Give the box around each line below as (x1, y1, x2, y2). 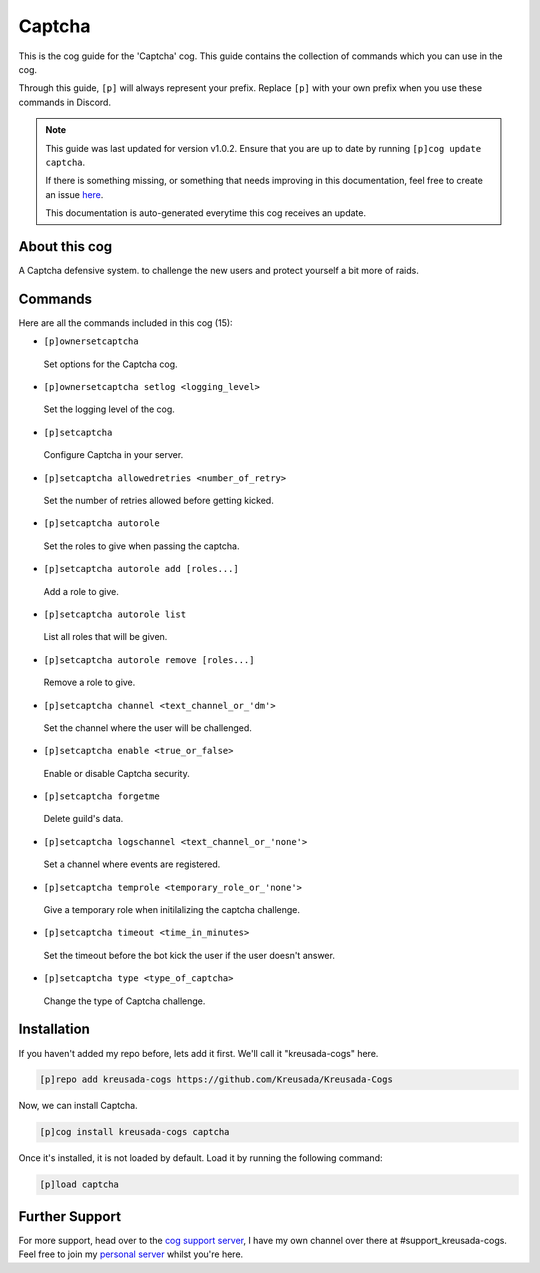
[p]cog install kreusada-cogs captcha (39, 1126, 230, 1138)
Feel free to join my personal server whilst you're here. (18, 1248, 244, 1260)
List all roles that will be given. (43, 631, 168, 643)
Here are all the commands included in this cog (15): (18, 316, 234, 329)
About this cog (18, 238, 113, 255)
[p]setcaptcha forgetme (43, 791, 160, 802)
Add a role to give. (43, 585, 120, 597)
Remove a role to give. (43, 676, 136, 689)
